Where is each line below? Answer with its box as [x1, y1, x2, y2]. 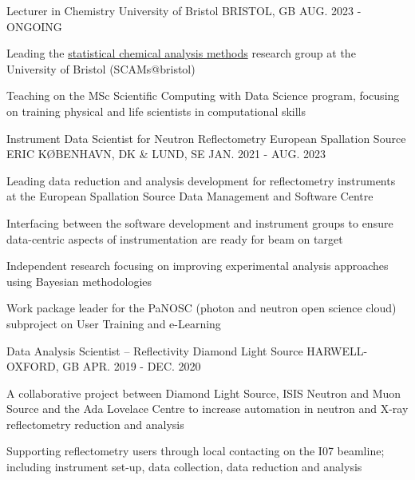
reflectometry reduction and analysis [6, 415, 184, 432]
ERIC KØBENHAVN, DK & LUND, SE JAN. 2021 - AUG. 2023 [6, 145, 326, 162]
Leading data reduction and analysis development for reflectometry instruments [6, 172, 396, 188]
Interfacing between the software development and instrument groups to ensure [6, 214, 393, 231]
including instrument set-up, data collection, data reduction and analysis [6, 458, 362, 475]
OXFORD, [6, 358, 59, 375]
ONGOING [6, 18, 62, 34]
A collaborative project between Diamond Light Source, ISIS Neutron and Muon [6, 384, 401, 401]
